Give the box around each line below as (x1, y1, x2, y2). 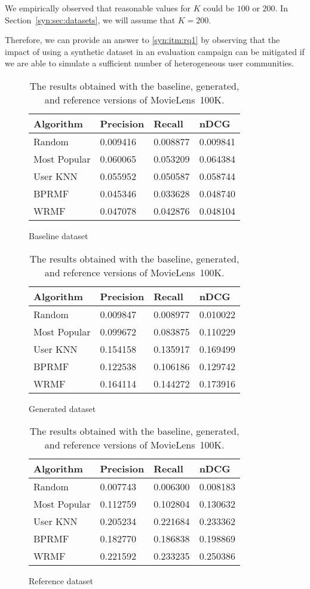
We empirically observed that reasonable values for (5, 2, 191, 14)
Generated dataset (29, 402, 96, 414)
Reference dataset (29, 575, 94, 587)
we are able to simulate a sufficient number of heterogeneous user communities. (5, 57, 294, 69)
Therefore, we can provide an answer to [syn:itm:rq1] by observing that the (5, 33, 280, 46)
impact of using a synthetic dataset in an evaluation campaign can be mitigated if (5, 45, 305, 57)
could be (203, 2, 235, 14)
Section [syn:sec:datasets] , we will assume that (5, 13, 176, 26)
